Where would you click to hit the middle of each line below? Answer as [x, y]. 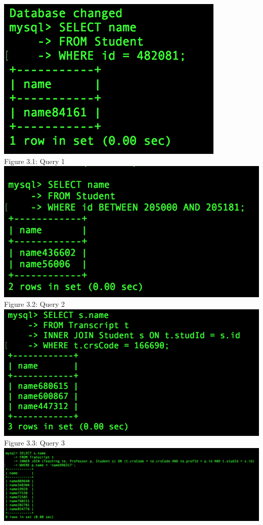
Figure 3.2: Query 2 [35, 304]
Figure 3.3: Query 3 [35, 443]
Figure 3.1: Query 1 [35, 161]
